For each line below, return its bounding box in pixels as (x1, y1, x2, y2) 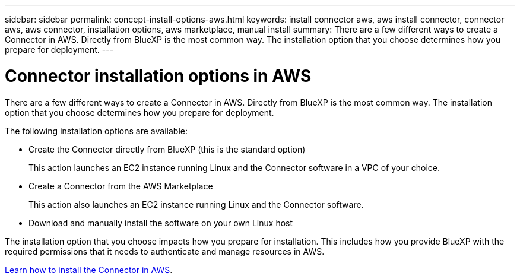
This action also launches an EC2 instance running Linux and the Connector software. (28, 199, 364, 210)
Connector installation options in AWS (5, 65, 312, 86)
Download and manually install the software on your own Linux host (28, 217, 293, 228)
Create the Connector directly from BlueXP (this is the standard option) (28, 144, 306, 154)
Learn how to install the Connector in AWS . (5, 264, 173, 275)
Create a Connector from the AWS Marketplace (28, 180, 213, 191)
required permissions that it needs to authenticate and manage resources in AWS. (5, 246, 325, 256)
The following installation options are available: (5, 125, 188, 136)
